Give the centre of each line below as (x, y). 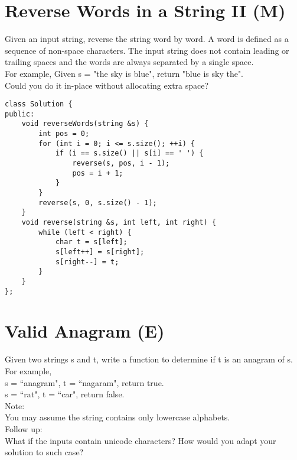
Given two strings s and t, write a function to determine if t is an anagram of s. (149, 359)
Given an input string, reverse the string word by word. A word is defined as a (147, 39)
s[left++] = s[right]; (100, 252)
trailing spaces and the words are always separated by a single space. (129, 62)
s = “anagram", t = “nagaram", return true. (84, 382)
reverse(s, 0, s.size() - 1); (98, 203)
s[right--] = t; (87, 262)
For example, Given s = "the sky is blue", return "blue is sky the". (124, 73)
